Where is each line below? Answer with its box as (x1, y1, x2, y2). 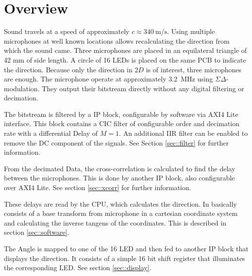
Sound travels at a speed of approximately (4, 26, 130, 36)
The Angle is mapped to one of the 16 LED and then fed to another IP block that (4, 244, 249, 253)
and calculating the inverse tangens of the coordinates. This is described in (4, 217, 226, 227)
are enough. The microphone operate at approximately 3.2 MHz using (4, 74, 213, 84)
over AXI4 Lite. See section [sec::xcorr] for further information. (4, 182, 191, 193)
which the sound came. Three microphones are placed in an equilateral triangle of (4, 45, 247, 55)
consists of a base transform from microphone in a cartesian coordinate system (4, 208, 238, 218)
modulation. (4, 83, 40, 93)
